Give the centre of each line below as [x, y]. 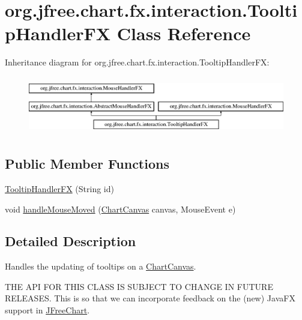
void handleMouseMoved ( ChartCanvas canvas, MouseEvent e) [120, 209]
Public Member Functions [87, 164]
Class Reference [184, 33]
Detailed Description [71, 241]
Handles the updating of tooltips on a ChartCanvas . [101, 266]
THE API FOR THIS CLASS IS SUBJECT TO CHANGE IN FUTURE [139, 286]
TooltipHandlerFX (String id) [59, 188]
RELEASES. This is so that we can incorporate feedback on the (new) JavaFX [150, 298]
